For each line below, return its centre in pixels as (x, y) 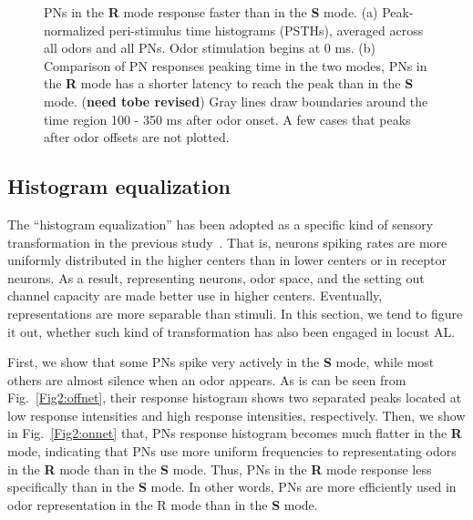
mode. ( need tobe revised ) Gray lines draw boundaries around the (236, 101)
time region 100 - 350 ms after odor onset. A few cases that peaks (227, 119)
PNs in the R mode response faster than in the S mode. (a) (211, 12)
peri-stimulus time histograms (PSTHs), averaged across (266, 30)
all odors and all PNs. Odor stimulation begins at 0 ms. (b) (210, 48)
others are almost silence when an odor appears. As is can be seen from (207, 379)
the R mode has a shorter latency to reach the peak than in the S (229, 83)
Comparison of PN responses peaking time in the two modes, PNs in (236, 65)
